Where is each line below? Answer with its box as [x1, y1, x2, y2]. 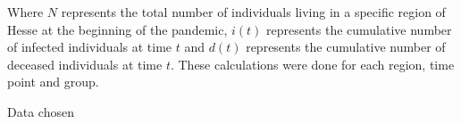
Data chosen [7, 102, 74, 120]
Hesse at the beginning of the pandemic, [7, 20, 228, 38]
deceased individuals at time [7, 54, 163, 73]
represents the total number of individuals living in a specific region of [61, 3, 446, 21]
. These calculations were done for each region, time [170, 54, 455, 73]
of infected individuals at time [7, 37, 172, 56]
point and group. [7, 72, 99, 91]
